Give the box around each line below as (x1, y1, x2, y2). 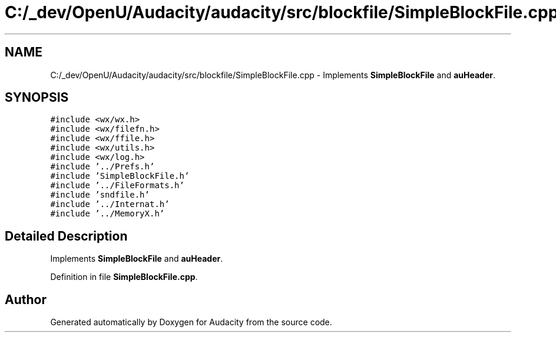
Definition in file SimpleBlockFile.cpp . (50, 272, 198, 282)
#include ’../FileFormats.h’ (50, 181, 184, 191)
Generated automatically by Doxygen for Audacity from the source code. (50, 317, 332, 328)
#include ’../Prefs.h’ (50, 162, 155, 172)
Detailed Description (5, 228, 128, 243)
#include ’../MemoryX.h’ (50, 209, 165, 219)
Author (5, 292, 47, 307)
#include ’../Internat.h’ (50, 199, 170, 209)
